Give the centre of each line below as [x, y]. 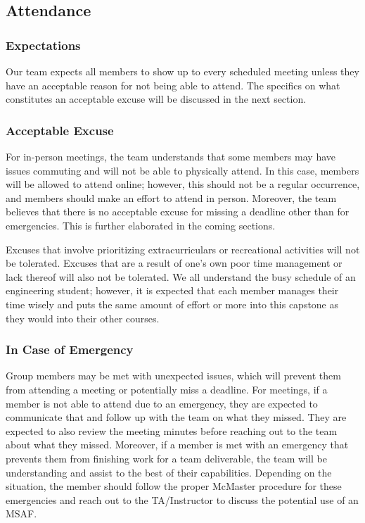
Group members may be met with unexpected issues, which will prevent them [173, 376]
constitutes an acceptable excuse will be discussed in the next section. [156, 99]
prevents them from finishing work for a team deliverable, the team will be [166, 458]
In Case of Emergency [70, 349]
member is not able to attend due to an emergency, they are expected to [162, 403]
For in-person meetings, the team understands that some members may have [171, 156]
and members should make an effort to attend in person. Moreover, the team [171, 197]
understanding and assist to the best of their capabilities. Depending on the [169, 472]
